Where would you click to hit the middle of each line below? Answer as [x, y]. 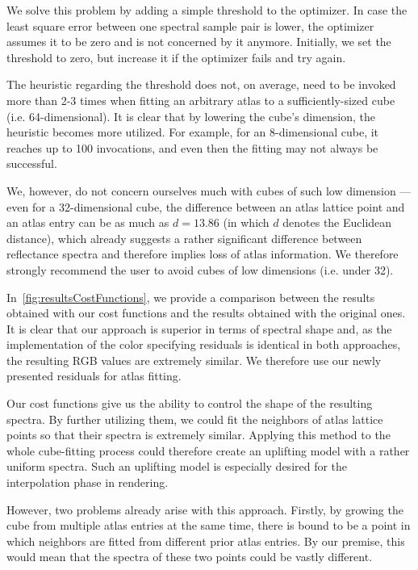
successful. [32, 163]
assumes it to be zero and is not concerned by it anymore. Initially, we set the [199, 42]
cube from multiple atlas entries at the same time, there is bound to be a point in [209, 525]
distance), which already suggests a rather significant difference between [184, 238]
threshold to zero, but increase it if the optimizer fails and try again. [176, 57]
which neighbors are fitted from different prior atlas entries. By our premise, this [206, 541]
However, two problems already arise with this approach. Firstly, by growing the [205, 509]
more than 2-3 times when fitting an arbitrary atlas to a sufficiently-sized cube [201, 100]
